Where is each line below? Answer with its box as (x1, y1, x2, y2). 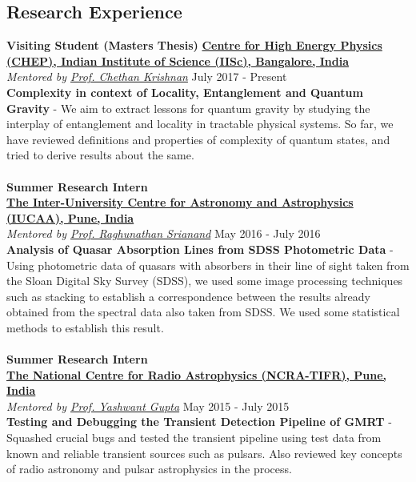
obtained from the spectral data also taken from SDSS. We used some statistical (6, 303, 400, 320)
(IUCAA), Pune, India (6, 209, 134, 226)
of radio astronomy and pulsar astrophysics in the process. (6, 460, 292, 477)
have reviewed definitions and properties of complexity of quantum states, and (6, 131, 390, 147)
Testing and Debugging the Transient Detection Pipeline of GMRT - (6, 413, 392, 430)
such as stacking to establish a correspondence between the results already (6, 287, 370, 304)
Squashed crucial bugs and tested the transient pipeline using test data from (6, 429, 382, 446)
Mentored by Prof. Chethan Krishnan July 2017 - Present (6, 68, 287, 85)
